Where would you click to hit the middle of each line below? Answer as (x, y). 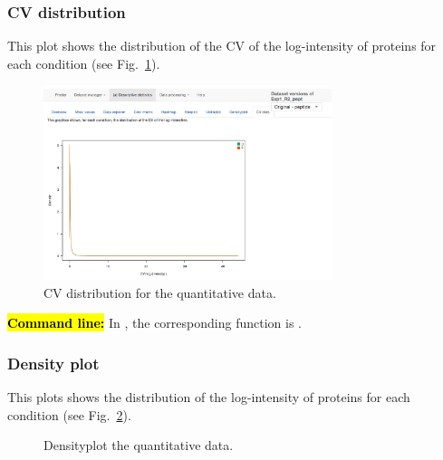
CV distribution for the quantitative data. (160, 292)
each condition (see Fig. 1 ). (84, 63)
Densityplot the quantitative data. (139, 445)
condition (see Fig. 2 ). (69, 414)
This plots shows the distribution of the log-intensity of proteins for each (209, 397)
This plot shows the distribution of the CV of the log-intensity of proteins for (222, 46)
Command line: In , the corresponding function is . (154, 323)
